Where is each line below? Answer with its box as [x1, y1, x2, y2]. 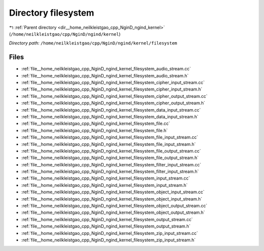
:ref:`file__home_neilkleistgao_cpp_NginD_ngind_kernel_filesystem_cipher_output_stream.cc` [21, 93, 208, 99]
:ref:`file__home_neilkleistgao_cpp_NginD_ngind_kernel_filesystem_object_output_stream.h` [21, 209, 205, 215]
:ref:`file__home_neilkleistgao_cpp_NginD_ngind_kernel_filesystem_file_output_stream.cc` [21, 148, 201, 154]
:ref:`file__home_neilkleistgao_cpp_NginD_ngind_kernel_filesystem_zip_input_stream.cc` [21, 230, 198, 236]
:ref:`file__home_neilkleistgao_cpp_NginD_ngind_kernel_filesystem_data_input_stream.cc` [21, 107, 201, 113]
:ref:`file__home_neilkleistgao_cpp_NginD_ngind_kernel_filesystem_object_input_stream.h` [21, 196, 202, 202]
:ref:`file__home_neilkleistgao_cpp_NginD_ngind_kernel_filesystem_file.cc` [21, 120, 171, 127]
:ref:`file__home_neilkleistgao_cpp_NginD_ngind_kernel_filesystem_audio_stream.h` [21, 72, 189, 78]
